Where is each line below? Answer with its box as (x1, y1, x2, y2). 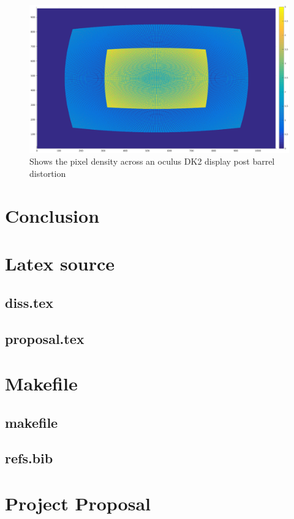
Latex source (5, 251, 115, 276)
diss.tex (5, 293, 54, 312)
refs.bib (5, 449, 53, 468)
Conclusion (5, 203, 100, 228)
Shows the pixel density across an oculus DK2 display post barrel (29, 155, 275, 168)
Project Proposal (5, 491, 151, 516)
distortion (29, 167, 66, 179)
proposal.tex (5, 329, 85, 348)
